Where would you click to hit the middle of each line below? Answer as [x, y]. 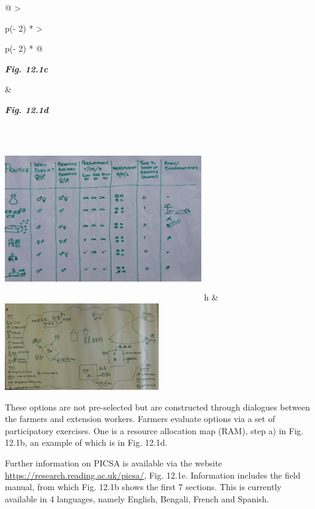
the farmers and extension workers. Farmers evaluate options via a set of [140, 419]
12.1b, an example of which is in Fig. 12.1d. [86, 442]
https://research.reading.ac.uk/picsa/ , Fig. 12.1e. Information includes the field [153, 475]
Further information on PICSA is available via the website [114, 463]
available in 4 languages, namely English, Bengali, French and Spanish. [137, 498]
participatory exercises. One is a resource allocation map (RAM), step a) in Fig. [154, 430]
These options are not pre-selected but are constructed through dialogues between [157, 407]
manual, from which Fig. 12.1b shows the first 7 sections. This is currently [143, 487]
